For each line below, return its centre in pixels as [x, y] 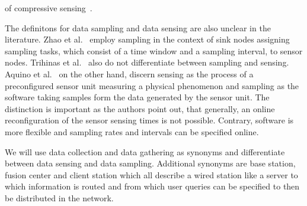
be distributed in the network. [59, 197]
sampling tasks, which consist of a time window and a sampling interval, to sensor [154, 50]
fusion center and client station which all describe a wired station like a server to [151, 174]
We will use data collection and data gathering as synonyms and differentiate [145, 151]
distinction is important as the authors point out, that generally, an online [140, 108]
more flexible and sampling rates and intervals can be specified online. [132, 131]
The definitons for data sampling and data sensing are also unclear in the [138, 27]
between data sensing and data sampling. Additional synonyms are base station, [150, 163]
